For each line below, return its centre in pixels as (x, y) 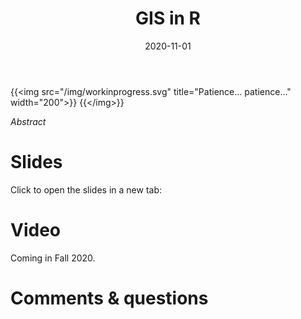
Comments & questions (109, 298)
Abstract (28, 121)
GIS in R (168, 18)
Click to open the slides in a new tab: (86, 189)
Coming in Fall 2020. (53, 258)
